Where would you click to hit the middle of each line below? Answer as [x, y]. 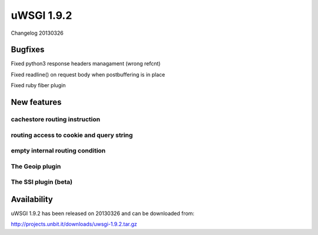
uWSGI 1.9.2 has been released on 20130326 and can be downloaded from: [102, 213]
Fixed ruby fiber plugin [38, 85]
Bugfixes [28, 50]
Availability [32, 199]
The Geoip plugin [36, 166]
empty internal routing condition [58, 151]
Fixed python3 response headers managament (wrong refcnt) [86, 64]
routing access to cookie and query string [72, 135]
